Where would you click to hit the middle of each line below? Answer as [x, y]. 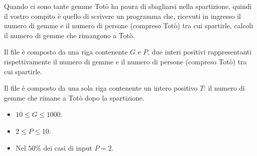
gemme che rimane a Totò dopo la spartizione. [74, 97]
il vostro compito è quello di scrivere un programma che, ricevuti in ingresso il [123, 16]
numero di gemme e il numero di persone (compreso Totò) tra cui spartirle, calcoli [128, 26]
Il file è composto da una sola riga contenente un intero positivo [101, 88]
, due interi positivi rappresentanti [199, 52]
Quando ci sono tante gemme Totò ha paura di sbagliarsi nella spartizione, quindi [128, 6]
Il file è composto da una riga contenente [66, 52]
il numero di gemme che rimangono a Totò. [70, 35]
